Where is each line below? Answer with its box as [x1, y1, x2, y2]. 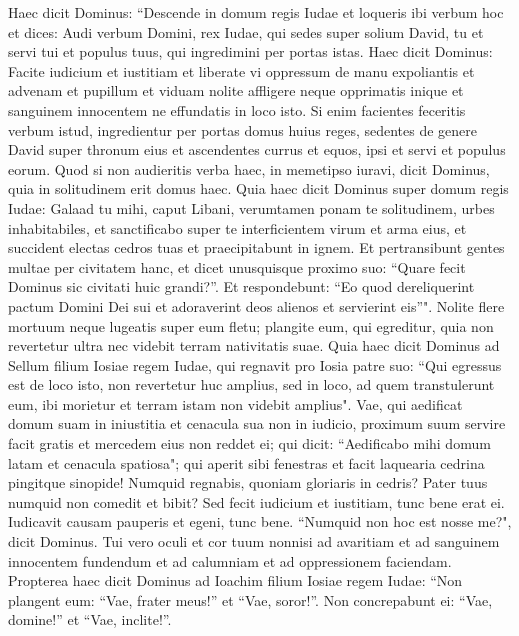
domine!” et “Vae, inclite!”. [8, 609, 172, 630]
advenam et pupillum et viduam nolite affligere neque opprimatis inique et [8, 80, 464, 101]
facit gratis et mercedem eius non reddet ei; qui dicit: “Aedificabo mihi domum [8, 433, 491, 454]
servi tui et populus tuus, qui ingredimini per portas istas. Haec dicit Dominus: [8, 41, 493, 62]
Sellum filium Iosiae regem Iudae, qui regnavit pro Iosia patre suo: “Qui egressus [8, 354, 502, 375]
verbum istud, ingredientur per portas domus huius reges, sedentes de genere [8, 119, 478, 140]
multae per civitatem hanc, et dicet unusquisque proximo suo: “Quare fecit [8, 256, 466, 277]
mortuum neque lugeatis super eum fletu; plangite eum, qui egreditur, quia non [8, 315, 494, 336]
